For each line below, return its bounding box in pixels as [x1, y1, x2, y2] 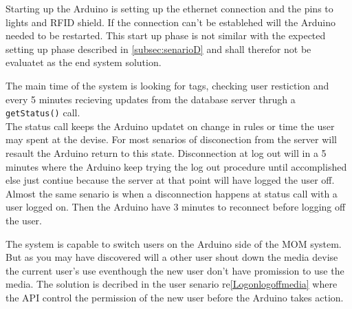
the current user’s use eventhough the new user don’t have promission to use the [5, 263, 344, 277]
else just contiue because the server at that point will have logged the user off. [5, 173, 335, 187]
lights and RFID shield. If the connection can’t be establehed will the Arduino [5, 14, 335, 29]
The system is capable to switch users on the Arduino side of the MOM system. [5, 236, 342, 251]
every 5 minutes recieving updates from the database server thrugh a [5, 92, 296, 106]
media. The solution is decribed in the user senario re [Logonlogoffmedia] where [5, 277, 338, 291]
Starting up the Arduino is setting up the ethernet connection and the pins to [5, 1, 333, 15]
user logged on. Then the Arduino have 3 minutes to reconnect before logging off [5, 200, 346, 214]
